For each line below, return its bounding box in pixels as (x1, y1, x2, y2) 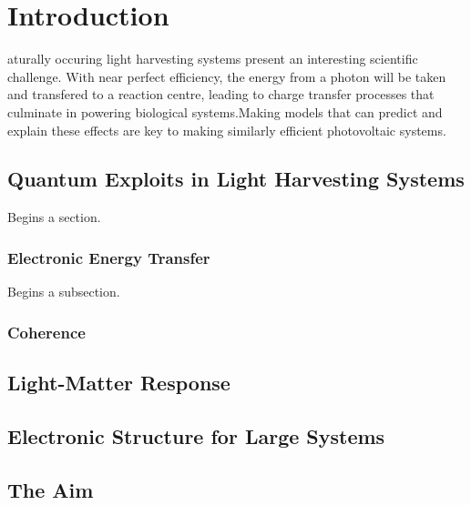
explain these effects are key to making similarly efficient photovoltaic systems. (7, 120, 446, 139)
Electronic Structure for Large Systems (7, 421, 385, 449)
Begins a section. (7, 207, 101, 227)
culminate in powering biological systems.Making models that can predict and (7, 102, 443, 121)
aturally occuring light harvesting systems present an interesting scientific (7, 49, 418, 68)
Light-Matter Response (7, 368, 230, 396)
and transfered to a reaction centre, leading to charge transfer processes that (7, 85, 435, 104)
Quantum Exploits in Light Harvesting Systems (7, 165, 465, 193)
